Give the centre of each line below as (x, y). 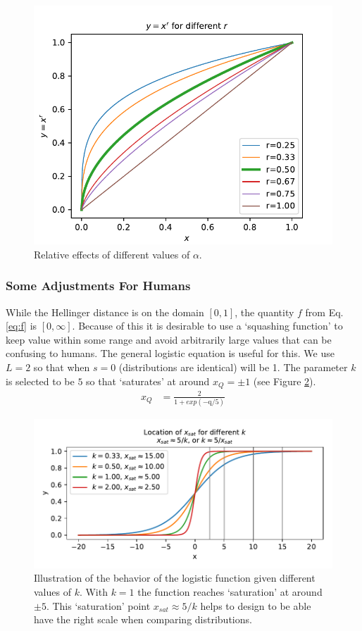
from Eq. (324, 312)
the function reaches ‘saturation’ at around (230, 592)
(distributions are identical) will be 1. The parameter (233, 367)
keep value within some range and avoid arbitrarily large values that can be (169, 339)
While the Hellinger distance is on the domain (105, 312)
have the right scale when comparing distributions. (143, 619)
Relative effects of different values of (112, 254)
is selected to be (40, 381)
